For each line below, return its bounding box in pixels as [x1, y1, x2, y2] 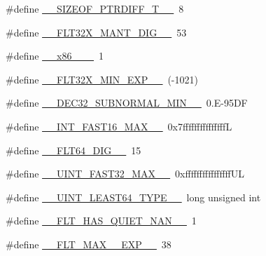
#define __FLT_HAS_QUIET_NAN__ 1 [6, 213, 197, 228]
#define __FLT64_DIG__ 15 [6, 142, 141, 157]
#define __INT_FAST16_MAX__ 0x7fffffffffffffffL [6, 119, 232, 133]
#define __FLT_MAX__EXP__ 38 [6, 236, 171, 251]
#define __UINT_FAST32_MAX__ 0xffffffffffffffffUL [6, 166, 245, 181]
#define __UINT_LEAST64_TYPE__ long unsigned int [6, 189, 261, 204]
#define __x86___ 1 [6, 48, 104, 63]
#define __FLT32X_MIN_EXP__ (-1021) [6, 72, 198, 86]
